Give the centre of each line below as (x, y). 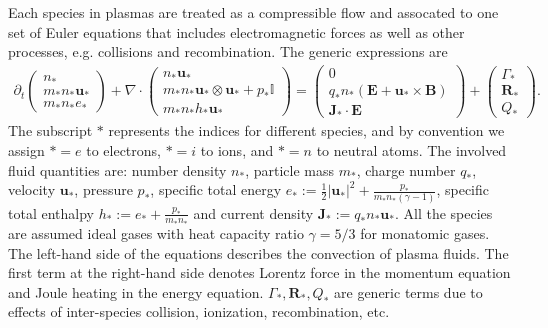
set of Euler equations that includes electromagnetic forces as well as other (236, 31)
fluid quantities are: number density (117, 169)
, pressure (103, 189)
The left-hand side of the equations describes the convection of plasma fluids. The (258, 252)
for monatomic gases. (425, 233)
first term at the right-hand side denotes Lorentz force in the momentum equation (259, 272)
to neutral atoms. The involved (411, 150)
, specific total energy (216, 189)
